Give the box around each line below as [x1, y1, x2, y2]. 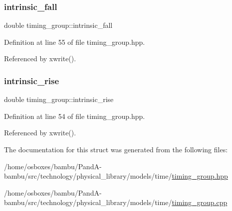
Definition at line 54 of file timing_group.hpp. [4, 110, 145, 121]
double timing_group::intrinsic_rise [4, 94, 114, 105]
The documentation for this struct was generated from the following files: [4, 144, 228, 154]
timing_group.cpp [172, 197, 228, 208]
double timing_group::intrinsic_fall [4, 20, 113, 30]
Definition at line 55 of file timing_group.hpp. [4, 36, 145, 47]
